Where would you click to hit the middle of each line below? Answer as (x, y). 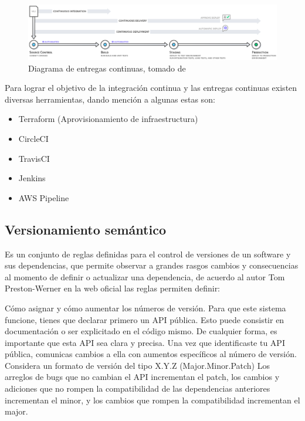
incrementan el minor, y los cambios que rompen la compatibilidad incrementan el (152, 400)
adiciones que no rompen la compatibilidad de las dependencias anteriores (138, 388)
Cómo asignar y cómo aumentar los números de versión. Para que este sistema (145, 308)
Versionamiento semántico (85, 229)
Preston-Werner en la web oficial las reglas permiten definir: (113, 288)
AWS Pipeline (44, 197)
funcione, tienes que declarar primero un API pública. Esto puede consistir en (145, 319)
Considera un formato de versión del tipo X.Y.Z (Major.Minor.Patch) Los (137, 365)
